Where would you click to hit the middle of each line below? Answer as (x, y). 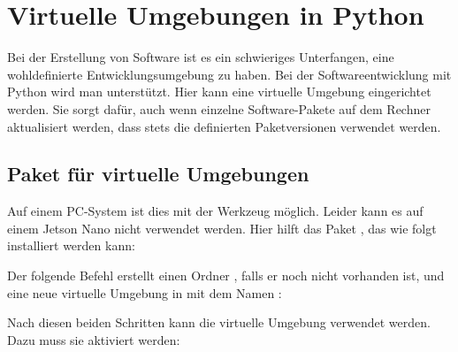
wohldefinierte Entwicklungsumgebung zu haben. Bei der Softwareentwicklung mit (229, 74)
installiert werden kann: (71, 245)
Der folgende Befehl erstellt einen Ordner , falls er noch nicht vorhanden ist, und (226, 275)
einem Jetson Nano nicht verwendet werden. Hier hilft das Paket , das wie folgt (222, 228)
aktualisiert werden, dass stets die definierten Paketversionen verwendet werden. (224, 126)
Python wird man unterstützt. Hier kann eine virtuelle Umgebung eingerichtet (219, 92)
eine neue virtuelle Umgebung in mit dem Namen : (145, 292)
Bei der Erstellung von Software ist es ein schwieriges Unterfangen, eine (201, 57)
